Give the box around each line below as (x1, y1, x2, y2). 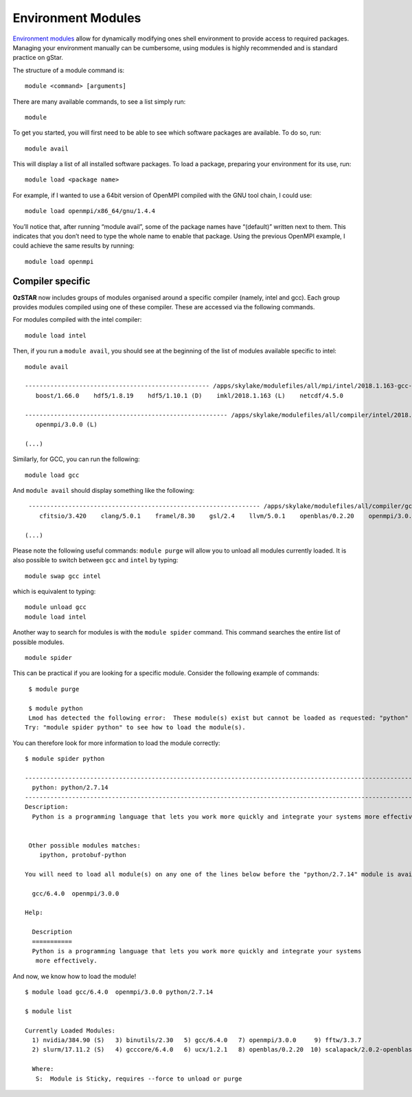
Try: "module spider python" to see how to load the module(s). (25, 724, 247, 731)
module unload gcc (25, 603, 87, 611)
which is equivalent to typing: (12, 588, 96, 596)
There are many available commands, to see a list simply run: (12, 97, 186, 106)
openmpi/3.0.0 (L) (35, 421, 98, 428)
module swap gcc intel (25, 572, 102, 580)
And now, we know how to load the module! (12, 972, 137, 980)
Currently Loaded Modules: (25, 1026, 116, 1034)
